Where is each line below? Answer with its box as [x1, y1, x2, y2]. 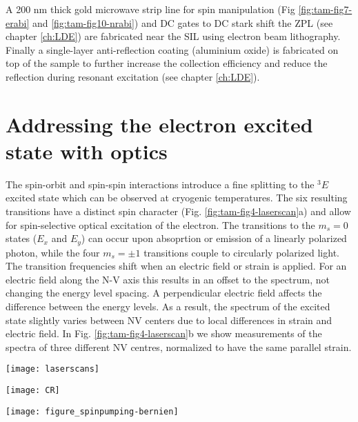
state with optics [6, 137, 168, 165]
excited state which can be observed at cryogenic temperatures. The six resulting [6, 190, 348, 205]
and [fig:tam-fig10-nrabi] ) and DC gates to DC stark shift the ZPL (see [32, 15, 333, 30]
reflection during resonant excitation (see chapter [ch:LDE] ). [6, 69, 260, 83]
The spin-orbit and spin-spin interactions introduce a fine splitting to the [6, 177, 315, 191]
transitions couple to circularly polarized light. [143, 245, 339, 259]
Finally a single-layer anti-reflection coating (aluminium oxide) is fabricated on [6, 42, 339, 57]
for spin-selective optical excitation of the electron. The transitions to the [6, 217, 315, 232]
